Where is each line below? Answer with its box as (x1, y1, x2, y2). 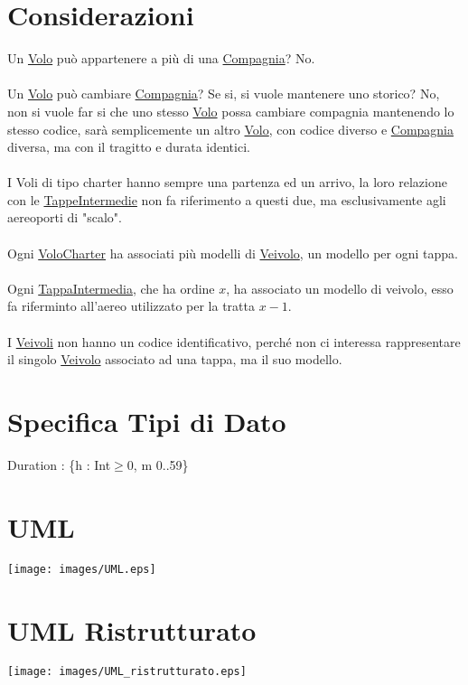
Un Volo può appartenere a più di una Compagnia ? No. (7, 49, 315, 68)
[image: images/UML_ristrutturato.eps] (7, 665, 247, 679)
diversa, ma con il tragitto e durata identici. (7, 137, 250, 156)
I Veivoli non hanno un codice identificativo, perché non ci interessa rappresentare (7, 332, 461, 351)
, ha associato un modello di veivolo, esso (226, 278, 454, 297)
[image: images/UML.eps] (7, 562, 156, 576)
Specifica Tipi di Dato (7, 403, 286, 439)
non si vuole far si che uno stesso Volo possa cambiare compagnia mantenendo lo (7, 101, 454, 120)
